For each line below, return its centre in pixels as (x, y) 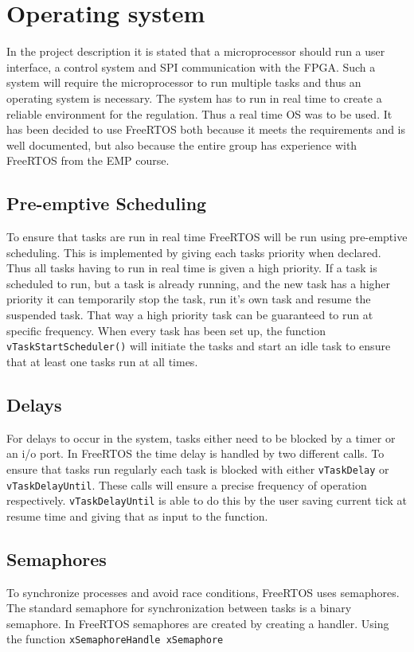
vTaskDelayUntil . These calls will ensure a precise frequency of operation (187, 484)
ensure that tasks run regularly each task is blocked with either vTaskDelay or (198, 469)
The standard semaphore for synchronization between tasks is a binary (179, 608)
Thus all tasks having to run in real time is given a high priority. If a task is (192, 268)
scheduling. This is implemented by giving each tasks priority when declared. (194, 252)
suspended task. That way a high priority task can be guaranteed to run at (190, 315)
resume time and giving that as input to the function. (137, 515)
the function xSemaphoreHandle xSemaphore (115, 639)
